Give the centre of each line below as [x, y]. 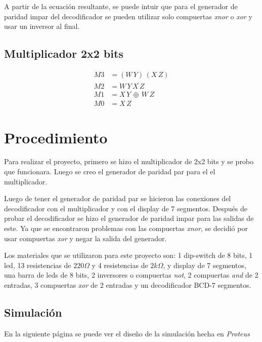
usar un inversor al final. [42, 26]
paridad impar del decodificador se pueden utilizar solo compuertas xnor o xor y [128, 16]
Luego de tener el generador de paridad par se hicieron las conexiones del [118, 198]
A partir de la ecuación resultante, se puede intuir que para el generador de [121, 6]
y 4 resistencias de [120, 265]
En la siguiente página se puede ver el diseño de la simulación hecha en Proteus [127, 333]
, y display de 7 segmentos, [205, 265]
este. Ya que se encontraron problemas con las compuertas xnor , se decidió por [126, 228]
